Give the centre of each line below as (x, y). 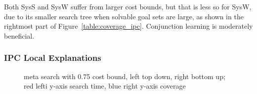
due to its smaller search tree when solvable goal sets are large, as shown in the (124, 16)
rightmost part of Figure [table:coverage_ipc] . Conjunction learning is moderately (128, 26)
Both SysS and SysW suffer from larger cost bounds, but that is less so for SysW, (128, 6)
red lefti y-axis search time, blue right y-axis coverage (105, 86)
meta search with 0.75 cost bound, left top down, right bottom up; (125, 76)
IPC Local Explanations (53, 58)
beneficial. (19, 35)
